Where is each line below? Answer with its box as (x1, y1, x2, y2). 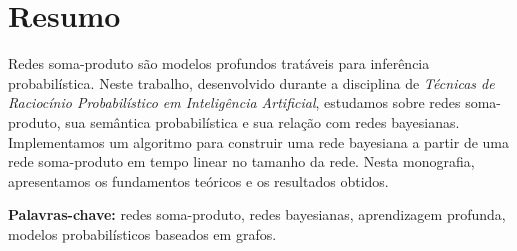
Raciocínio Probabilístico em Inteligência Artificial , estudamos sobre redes (8, 92, 461, 113)
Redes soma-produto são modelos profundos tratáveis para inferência (8, 53, 430, 74)
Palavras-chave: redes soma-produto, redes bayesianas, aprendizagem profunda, (8, 204, 506, 225)
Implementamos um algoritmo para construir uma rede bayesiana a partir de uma (8, 131, 509, 152)
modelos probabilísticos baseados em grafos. (8, 223, 277, 244)
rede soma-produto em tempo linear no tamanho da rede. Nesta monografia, (8, 151, 475, 172)
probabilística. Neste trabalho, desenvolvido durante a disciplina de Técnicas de (8, 72, 495, 93)
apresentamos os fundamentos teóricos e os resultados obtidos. (8, 170, 389, 191)
